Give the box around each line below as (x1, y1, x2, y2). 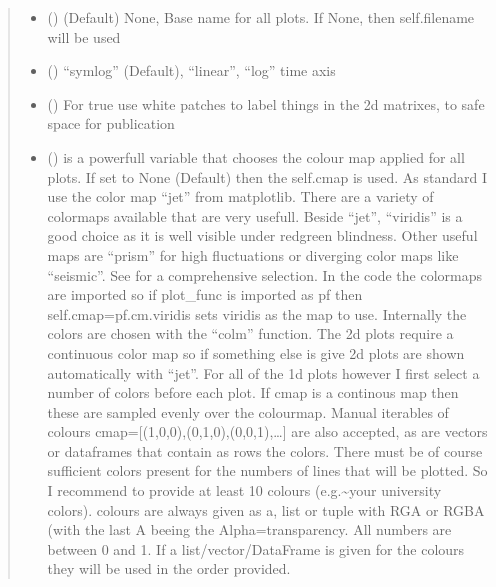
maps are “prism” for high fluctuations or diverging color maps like (47, 244, 459, 265)
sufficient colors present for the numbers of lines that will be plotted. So (47, 460, 488, 481)
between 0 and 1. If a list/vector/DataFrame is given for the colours (47, 538, 465, 559)
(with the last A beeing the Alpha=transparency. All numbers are (47, 519, 452, 540)
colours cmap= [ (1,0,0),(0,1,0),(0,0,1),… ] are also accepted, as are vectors (47, 421, 488, 442)
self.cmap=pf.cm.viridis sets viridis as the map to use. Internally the (47, 303, 467, 324)
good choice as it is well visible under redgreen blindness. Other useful (47, 225, 478, 246)
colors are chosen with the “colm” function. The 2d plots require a (47, 323, 454, 344)
